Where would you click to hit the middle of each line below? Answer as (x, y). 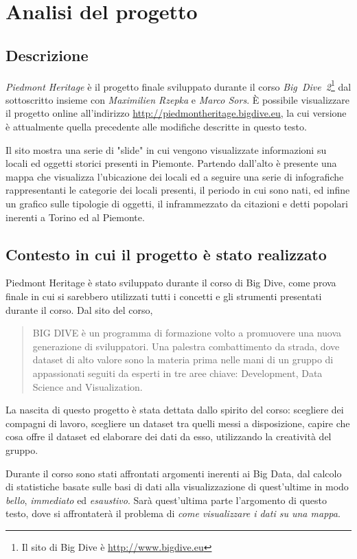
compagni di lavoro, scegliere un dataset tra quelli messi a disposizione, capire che (178, 423)
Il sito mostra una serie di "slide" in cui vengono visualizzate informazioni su (166, 149)
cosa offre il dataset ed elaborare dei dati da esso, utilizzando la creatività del (169, 436)
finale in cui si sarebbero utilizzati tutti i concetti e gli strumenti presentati (164, 296)
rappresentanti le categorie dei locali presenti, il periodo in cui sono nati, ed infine (178, 190)
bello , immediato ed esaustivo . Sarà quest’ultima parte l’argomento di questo (166, 500)
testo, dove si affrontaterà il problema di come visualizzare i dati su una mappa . (173, 513)
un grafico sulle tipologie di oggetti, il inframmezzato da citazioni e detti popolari (177, 203)
